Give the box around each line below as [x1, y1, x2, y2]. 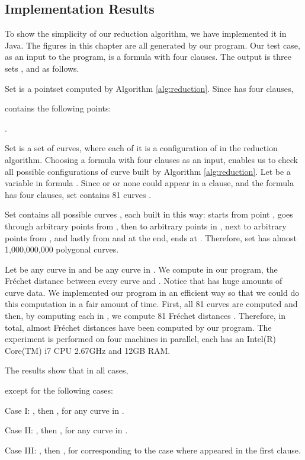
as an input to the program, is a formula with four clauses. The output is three [5, 50, 291, 63]
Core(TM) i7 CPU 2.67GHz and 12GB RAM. [5, 344, 171, 356]
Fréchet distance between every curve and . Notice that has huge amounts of [5, 274, 282, 287]
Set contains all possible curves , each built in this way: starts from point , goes [5, 208, 293, 221]
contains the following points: [5, 102, 111, 114]
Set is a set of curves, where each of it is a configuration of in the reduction [5, 142, 278, 154]
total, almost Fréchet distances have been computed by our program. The [5, 321, 272, 333]
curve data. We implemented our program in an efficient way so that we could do [5, 286, 300, 298]
